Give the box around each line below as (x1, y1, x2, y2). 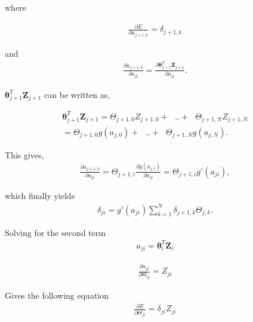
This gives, (5, 148, 44, 161)
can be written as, (44, 88, 110, 100)
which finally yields (5, 189, 75, 202)
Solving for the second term (5, 226, 106, 238)
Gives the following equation (5, 289, 109, 302)
